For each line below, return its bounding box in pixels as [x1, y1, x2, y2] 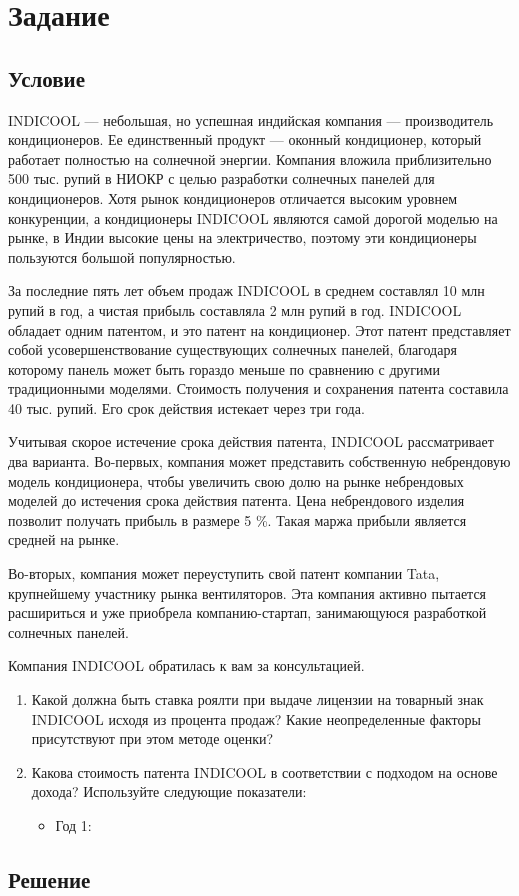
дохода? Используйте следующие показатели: [31, 781, 307, 802]
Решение [8, 863, 91, 894]
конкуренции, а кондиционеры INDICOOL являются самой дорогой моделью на [8, 207, 498, 228]
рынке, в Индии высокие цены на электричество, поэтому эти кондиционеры [8, 227, 477, 248]
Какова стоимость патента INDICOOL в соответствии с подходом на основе [31, 761, 498, 782]
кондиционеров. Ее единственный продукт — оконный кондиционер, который [8, 129, 482, 150]
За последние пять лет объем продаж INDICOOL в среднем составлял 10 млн [8, 280, 485, 301]
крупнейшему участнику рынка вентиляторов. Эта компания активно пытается [8, 582, 487, 603]
